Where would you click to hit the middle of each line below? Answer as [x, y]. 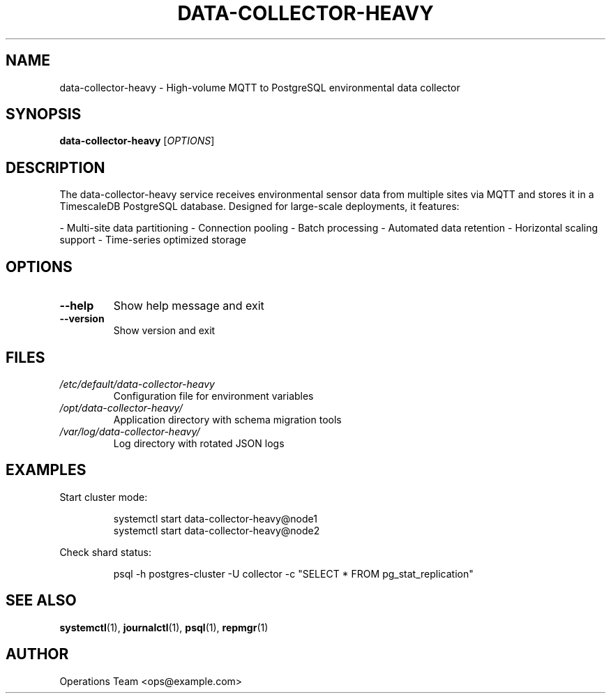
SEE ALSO [41, 601]
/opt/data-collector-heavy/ [121, 407]
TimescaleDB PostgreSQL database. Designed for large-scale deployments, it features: [259, 206]
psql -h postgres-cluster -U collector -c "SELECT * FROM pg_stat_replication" [293, 573]
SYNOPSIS [44, 114]
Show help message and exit [189, 306]
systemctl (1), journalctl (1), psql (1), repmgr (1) [164, 627]
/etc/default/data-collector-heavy [137, 384]
